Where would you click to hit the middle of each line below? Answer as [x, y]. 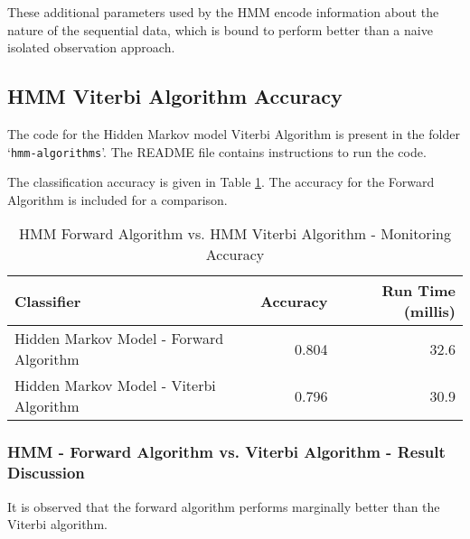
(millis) [429, 311]
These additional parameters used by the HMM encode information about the [223, 12]
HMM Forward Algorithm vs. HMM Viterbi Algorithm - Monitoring [235, 234]
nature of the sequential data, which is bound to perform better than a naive [220, 29]
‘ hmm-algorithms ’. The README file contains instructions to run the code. [217, 151]
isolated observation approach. [91, 47]
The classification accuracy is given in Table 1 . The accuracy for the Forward [221, 182]
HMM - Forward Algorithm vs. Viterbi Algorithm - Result [226, 452]
